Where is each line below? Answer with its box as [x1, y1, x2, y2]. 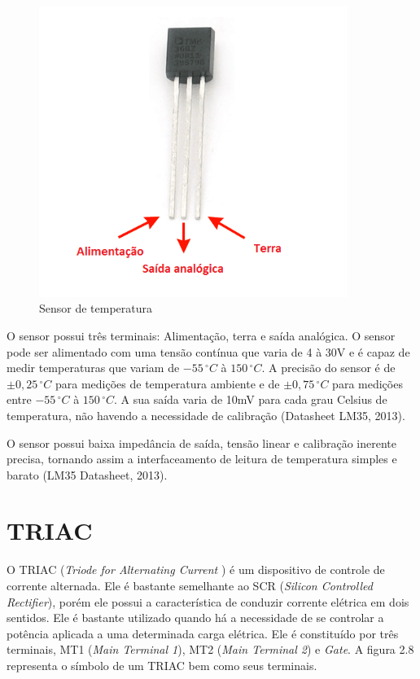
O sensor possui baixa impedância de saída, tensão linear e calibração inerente [7, 434, 396, 451]
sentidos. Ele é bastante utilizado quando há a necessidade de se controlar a [7, 609, 384, 626]
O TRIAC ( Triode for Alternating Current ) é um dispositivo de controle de [7, 561, 385, 578]
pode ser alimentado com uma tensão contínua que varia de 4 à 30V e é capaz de [7, 343, 410, 360]
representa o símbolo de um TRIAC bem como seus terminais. [7, 656, 317, 673]
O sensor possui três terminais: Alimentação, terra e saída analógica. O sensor [7, 326, 396, 344]
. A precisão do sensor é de [261, 359, 396, 376]
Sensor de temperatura [39, 300, 153, 317]
